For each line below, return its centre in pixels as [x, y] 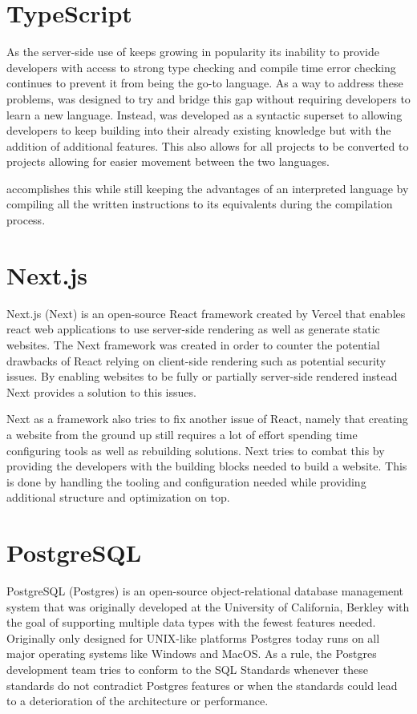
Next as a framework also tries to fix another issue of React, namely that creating [207, 419]
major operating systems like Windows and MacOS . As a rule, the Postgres [192, 653]
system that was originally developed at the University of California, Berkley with [208, 606]
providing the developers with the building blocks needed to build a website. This [207, 466]
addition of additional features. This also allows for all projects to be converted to [208, 145]
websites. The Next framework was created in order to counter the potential [193, 344]
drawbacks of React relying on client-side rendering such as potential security [196, 360]
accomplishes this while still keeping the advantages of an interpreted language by [208, 188]
